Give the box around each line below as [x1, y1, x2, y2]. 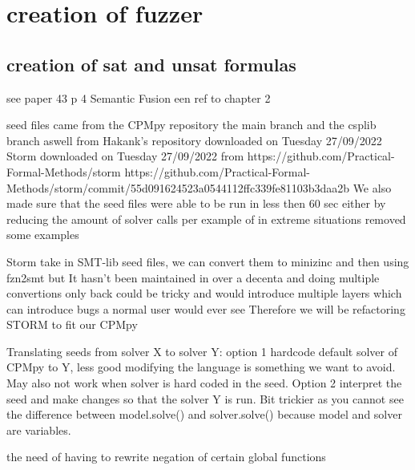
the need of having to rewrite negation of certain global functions [6, 448, 326, 465]
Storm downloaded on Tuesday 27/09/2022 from [6, 148, 244, 164]
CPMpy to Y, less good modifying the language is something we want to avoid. [6, 359, 396, 375]
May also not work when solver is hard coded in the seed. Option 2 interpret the [6, 375, 402, 391]
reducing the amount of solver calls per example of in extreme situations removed [6, 210, 406, 227]
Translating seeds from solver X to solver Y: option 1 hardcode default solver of [6, 342, 397, 359]
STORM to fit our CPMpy [6, 316, 138, 333]
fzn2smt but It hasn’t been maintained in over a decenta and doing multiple [6, 269, 380, 286]
